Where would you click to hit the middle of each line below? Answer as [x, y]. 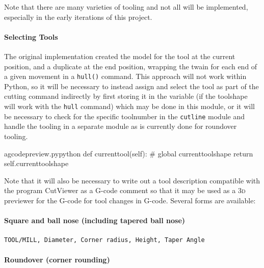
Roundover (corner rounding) [57, 260]
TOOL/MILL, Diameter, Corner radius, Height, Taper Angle [104, 240]
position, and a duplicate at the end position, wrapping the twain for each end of [131, 66]
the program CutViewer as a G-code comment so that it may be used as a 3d [125, 190]
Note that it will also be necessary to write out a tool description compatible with [132, 180]
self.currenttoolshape [36, 163]
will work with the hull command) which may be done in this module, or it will [129, 106]
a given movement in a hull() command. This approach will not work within [125, 76]
